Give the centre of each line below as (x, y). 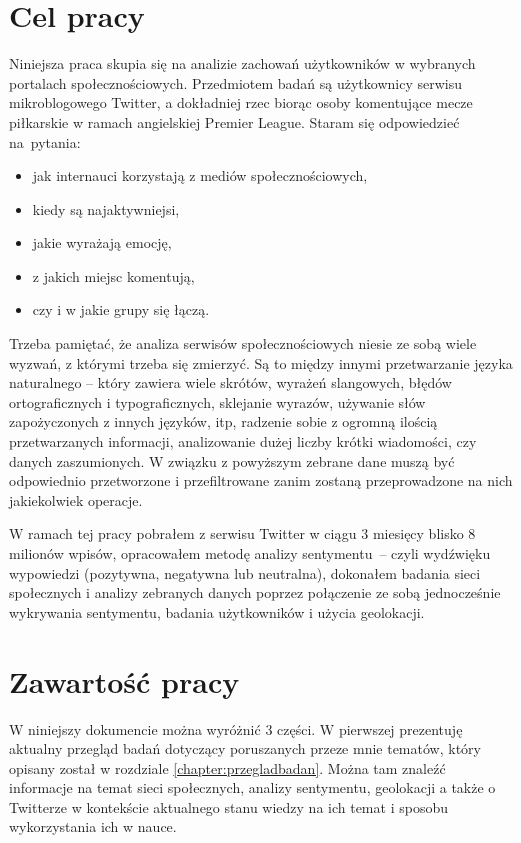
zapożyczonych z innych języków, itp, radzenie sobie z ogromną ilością (223, 421)
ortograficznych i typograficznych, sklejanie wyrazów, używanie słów (217, 401)
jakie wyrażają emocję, (102, 242)
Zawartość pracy (124, 680)
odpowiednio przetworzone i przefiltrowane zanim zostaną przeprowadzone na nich (261, 480)
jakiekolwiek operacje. (76, 499)
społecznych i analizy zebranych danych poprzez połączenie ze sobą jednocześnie (255, 592)
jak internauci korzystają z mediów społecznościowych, (200, 175)
